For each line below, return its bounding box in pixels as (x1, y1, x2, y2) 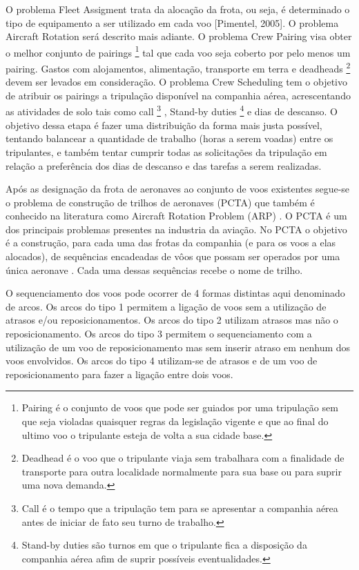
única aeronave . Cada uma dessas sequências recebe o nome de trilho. (6, 262, 303, 277)
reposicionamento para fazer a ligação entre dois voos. (6, 366, 233, 381)
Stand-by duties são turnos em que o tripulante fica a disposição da (21, 538, 307, 552)
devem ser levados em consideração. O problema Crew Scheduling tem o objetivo (6, 75, 347, 89)
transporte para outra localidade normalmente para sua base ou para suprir (21, 464, 342, 478)
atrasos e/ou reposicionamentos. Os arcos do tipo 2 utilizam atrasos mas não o (6, 313, 338, 327)
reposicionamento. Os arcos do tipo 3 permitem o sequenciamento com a (6, 326, 312, 341)
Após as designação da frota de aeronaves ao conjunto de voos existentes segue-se (6, 181, 350, 196)
